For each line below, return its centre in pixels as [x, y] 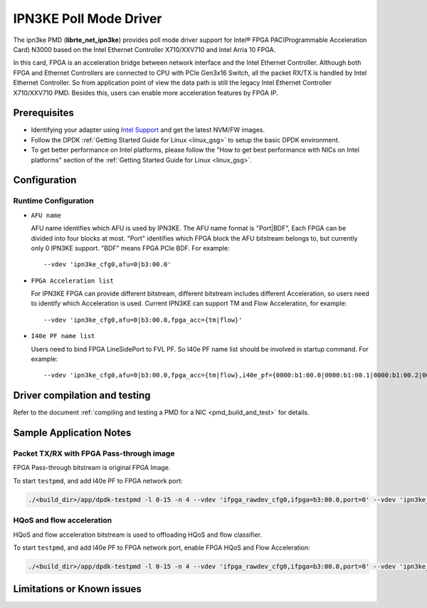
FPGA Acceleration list [72, 281]
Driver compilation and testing [82, 395]
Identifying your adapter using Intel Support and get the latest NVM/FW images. [148, 130]
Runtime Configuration [53, 201]
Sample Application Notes [72, 433]
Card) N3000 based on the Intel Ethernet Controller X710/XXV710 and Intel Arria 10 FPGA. [144, 49]
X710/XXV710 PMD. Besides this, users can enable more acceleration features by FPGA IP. [146, 93]
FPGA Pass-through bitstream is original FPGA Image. [92, 468]
